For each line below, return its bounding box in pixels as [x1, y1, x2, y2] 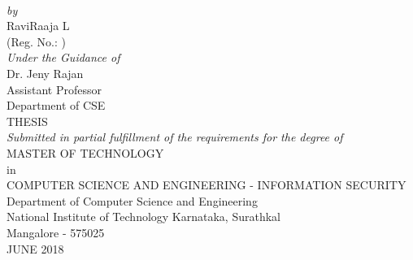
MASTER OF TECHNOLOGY [7, 144, 164, 161]
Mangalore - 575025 [7, 223, 105, 240]
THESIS [7, 112, 48, 129]
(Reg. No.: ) [7, 32, 66, 50]
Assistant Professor [7, 80, 102, 97]
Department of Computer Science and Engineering [7, 192, 258, 209]
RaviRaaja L [7, 17, 70, 34]
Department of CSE [7, 97, 106, 114]
